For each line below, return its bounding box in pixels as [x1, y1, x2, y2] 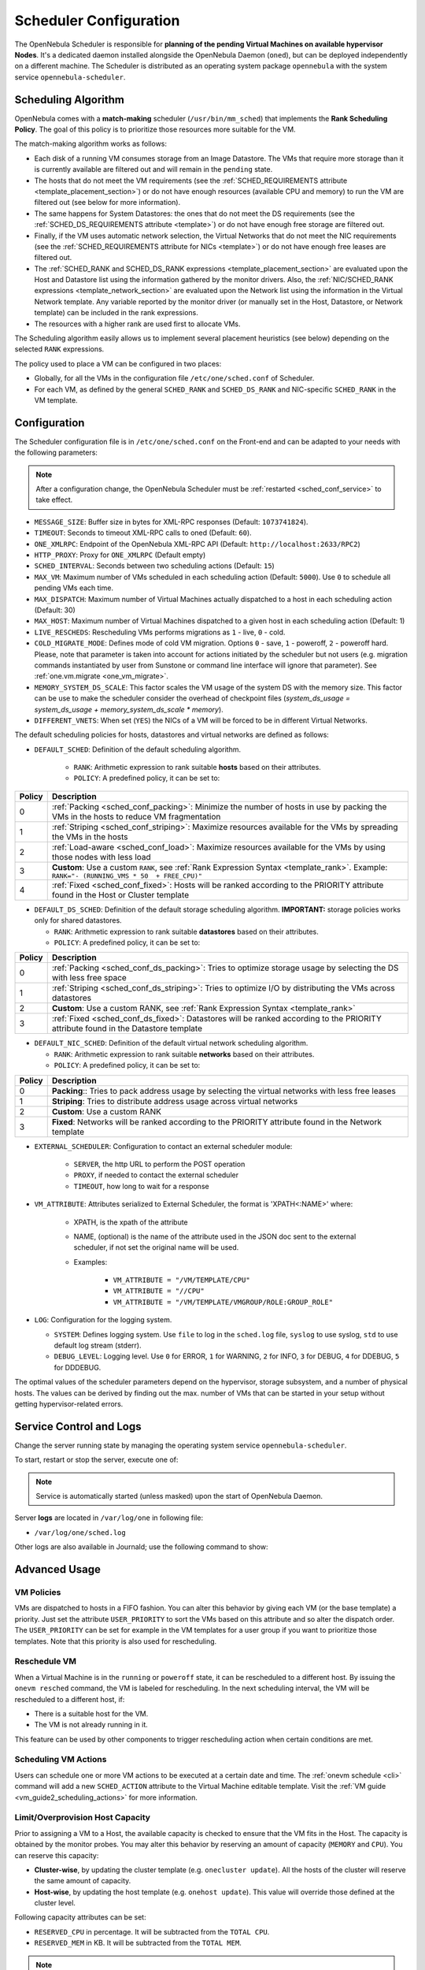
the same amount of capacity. [34, 1876, 131, 1886]
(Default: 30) [34, 605, 76, 615]
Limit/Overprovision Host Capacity [14, 1812, 151, 1823]
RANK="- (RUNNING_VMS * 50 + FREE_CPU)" [51, 872, 202, 880]
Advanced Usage [14, 1563, 102, 1576]
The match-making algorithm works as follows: [14, 139, 168, 149]
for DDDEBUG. [54, 1362, 102, 1372]
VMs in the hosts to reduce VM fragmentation [51, 811, 221, 822]
